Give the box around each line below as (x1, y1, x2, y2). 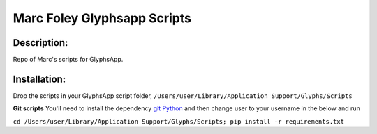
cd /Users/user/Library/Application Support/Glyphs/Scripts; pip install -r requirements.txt (13, 117, 345, 125)
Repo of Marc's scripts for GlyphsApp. (13, 56, 124, 64)
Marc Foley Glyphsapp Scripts (13, 10, 192, 26)
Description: (13, 37, 68, 49)
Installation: (13, 73, 66, 85)
